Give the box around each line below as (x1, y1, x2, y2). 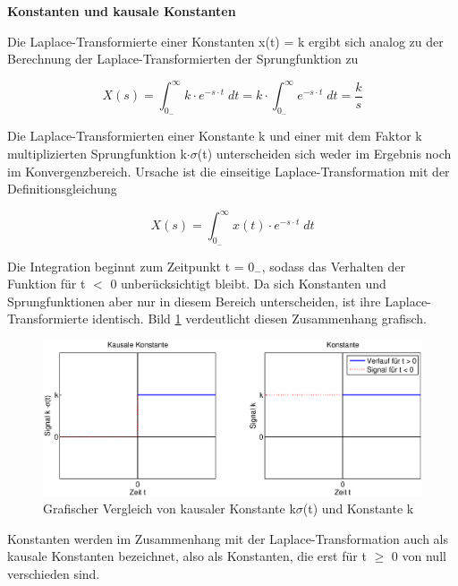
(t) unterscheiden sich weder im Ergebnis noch (197, 144, 452, 163)
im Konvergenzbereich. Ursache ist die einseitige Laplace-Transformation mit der (7, 161, 450, 180)
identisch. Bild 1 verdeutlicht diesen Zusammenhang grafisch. (92, 309, 428, 328)
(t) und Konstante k (302, 499, 414, 518)
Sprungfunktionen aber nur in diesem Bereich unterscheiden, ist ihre (7, 291, 381, 310)
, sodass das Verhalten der (261, 256, 405, 275)
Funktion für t (7, 274, 86, 293)
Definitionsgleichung (7, 179, 117, 198)
